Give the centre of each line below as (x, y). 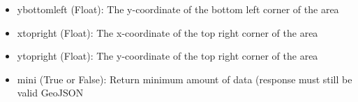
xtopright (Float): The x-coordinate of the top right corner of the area (167, 32)
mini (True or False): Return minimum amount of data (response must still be (185, 79)
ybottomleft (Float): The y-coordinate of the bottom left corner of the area (178, 9)
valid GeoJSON (50, 93)
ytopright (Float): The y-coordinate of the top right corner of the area (167, 56)
